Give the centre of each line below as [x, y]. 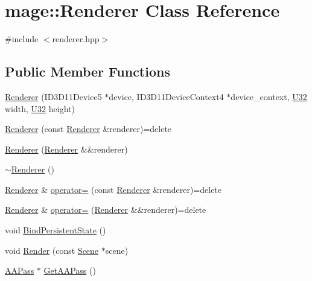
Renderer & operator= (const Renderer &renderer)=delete [113, 189]
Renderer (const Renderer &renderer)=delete [88, 129]
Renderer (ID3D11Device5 [53, 96]
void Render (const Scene [52, 250]
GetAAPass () [70, 270]
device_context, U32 [269, 96]
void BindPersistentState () [56, 230]
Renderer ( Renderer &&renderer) [66, 149]
